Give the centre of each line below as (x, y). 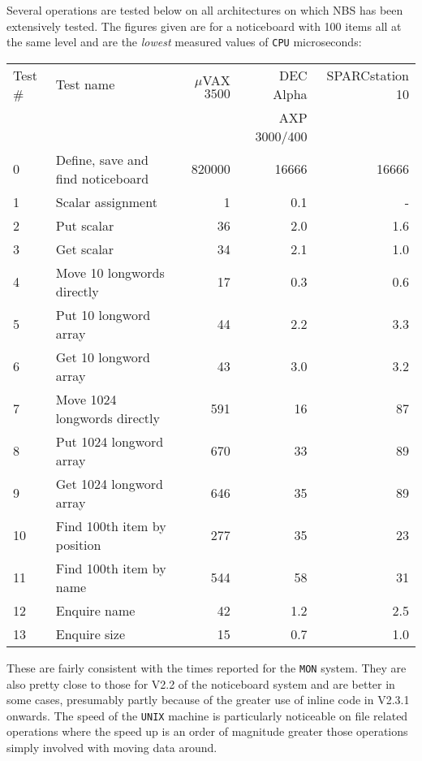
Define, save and (102, 159)
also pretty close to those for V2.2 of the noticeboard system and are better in (201, 683)
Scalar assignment (106, 201)
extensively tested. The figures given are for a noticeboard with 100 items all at (204, 26)
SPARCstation (368, 75)
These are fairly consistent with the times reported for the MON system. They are (207, 667)
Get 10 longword (103, 357)
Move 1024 (86, 399)
